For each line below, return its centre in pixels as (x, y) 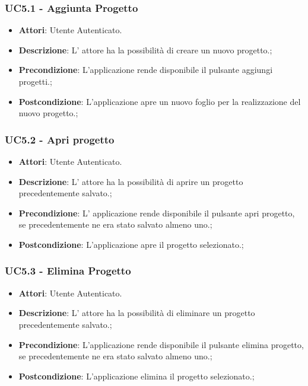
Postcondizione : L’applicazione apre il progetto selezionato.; (131, 244)
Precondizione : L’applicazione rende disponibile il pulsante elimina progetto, (161, 344)
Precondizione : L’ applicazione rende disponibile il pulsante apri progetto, (157, 213)
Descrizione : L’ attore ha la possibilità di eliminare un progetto (137, 313)
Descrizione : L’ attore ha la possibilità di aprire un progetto (131, 181)
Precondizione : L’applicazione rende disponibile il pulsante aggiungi (146, 70)
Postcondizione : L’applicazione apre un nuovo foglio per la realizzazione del (160, 101)
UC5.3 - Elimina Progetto (68, 271)
